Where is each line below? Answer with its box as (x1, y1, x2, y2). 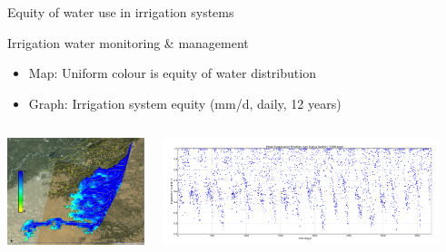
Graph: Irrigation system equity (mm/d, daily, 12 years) (28, 93, 342, 112)
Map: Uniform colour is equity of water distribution (28, 63, 316, 82)
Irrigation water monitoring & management (7, 33, 249, 52)
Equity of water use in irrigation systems (7, 3, 234, 21)
